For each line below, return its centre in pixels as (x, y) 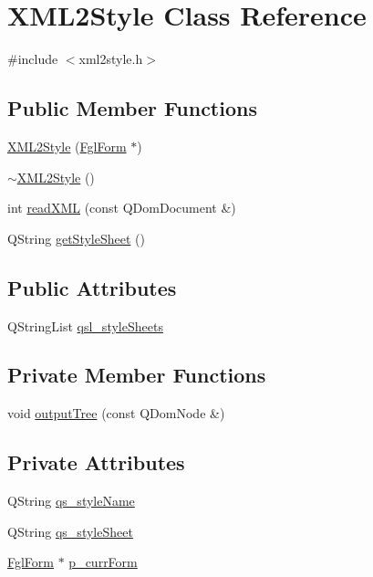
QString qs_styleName (71, 501)
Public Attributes (92, 287)
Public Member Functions (132, 108)
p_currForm (103, 562)
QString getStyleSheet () (76, 238)
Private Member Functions (137, 375)
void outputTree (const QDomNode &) (116, 413)
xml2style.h (111, 59)
